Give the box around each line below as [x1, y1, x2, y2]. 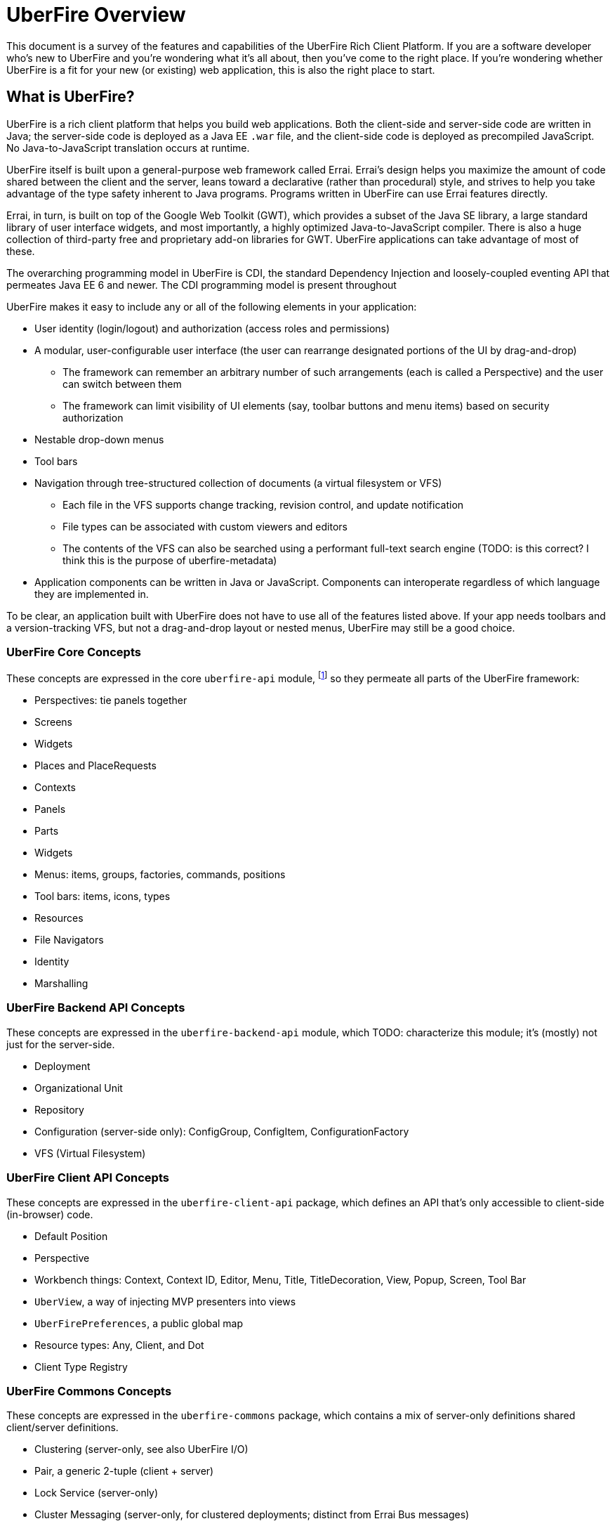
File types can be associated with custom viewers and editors [62, 520, 348, 533]
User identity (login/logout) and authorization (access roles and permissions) [34, 322, 390, 334]
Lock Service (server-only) [34, 1487, 159, 1499]
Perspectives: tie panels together [34, 694, 187, 706]
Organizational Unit [34, 1081, 123, 1094]
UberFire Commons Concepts [6, 1383, 172, 1398]
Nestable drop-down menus [34, 433, 164, 445]
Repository [34, 1103, 84, 1116]
